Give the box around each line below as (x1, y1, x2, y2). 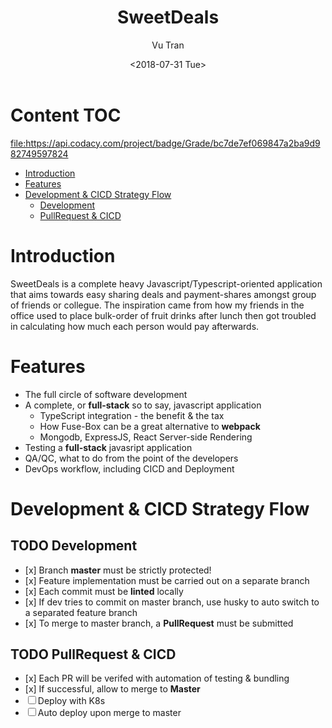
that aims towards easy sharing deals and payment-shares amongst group (10, 288, 317, 300)
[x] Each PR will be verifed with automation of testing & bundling (24, 672, 290, 685)
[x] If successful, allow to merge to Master (24, 683, 201, 695)
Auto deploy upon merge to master (37, 707, 182, 719)
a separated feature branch (24, 606, 138, 618)
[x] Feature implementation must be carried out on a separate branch (24, 574, 310, 586)
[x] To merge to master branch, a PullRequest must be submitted (24, 617, 294, 629)
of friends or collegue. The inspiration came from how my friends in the (10, 299, 305, 311)
